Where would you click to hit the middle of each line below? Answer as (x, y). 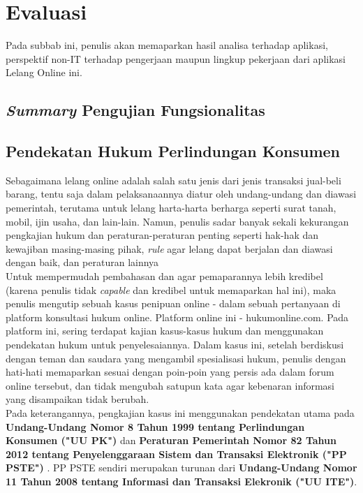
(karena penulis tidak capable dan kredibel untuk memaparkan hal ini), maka (171, 289)
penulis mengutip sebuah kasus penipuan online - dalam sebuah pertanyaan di (173, 303)
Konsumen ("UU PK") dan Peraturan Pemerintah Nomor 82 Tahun (171, 440)
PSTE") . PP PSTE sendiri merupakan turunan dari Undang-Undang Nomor (181, 468)
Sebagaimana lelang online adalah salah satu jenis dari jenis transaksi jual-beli (173, 180)
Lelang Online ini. (44, 72)
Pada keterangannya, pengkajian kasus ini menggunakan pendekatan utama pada (180, 412)
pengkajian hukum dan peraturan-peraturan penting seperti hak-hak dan (162, 235)
